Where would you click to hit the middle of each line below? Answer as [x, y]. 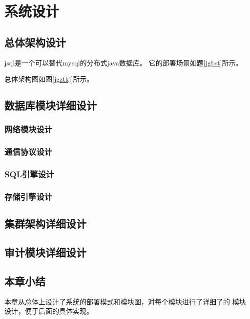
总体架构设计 [35, 42]
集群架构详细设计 [45, 223]
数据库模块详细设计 [51, 105]
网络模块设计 [29, 129]
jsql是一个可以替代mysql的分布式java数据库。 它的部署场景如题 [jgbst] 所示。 [124, 62]
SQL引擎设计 [29, 174]
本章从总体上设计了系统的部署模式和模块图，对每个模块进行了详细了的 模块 [125, 301]
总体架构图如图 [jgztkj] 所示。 [49, 79]
